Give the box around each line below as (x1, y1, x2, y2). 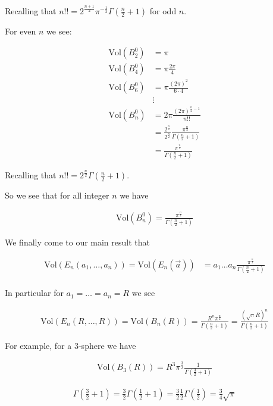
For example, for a (5, 339, 72, 351)
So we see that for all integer (5, 189, 109, 202)
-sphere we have (78, 339, 136, 351)
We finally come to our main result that (5, 236, 150, 248)
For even (5, 24, 36, 37)
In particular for (5, 287, 64, 299)
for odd (149, 4, 177, 17)
